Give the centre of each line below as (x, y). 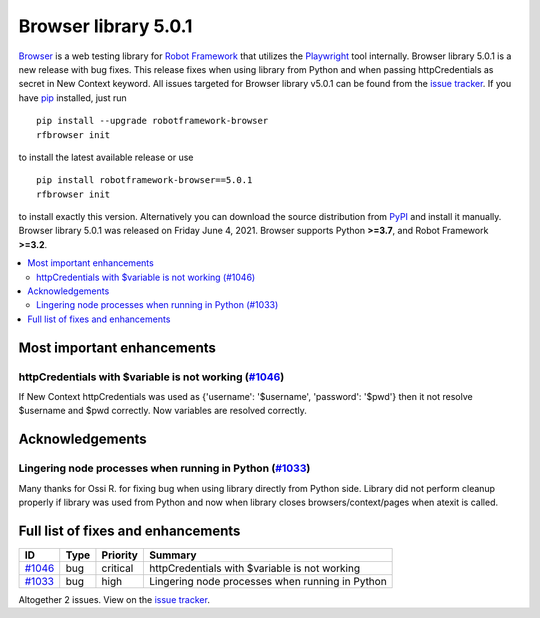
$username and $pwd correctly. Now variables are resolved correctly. (162, 411)
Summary (172, 555)
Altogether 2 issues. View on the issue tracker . (114, 599)
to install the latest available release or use (106, 157)
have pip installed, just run (72, 97)
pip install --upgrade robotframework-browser (152, 121)
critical (117, 568)
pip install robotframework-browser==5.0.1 (144, 180)
